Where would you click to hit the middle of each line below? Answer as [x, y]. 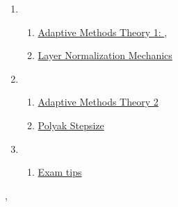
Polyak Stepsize [71, 125]
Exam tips [60, 172]
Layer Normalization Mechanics [105, 55]
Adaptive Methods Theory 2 [98, 102]
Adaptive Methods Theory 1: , [103, 32]
